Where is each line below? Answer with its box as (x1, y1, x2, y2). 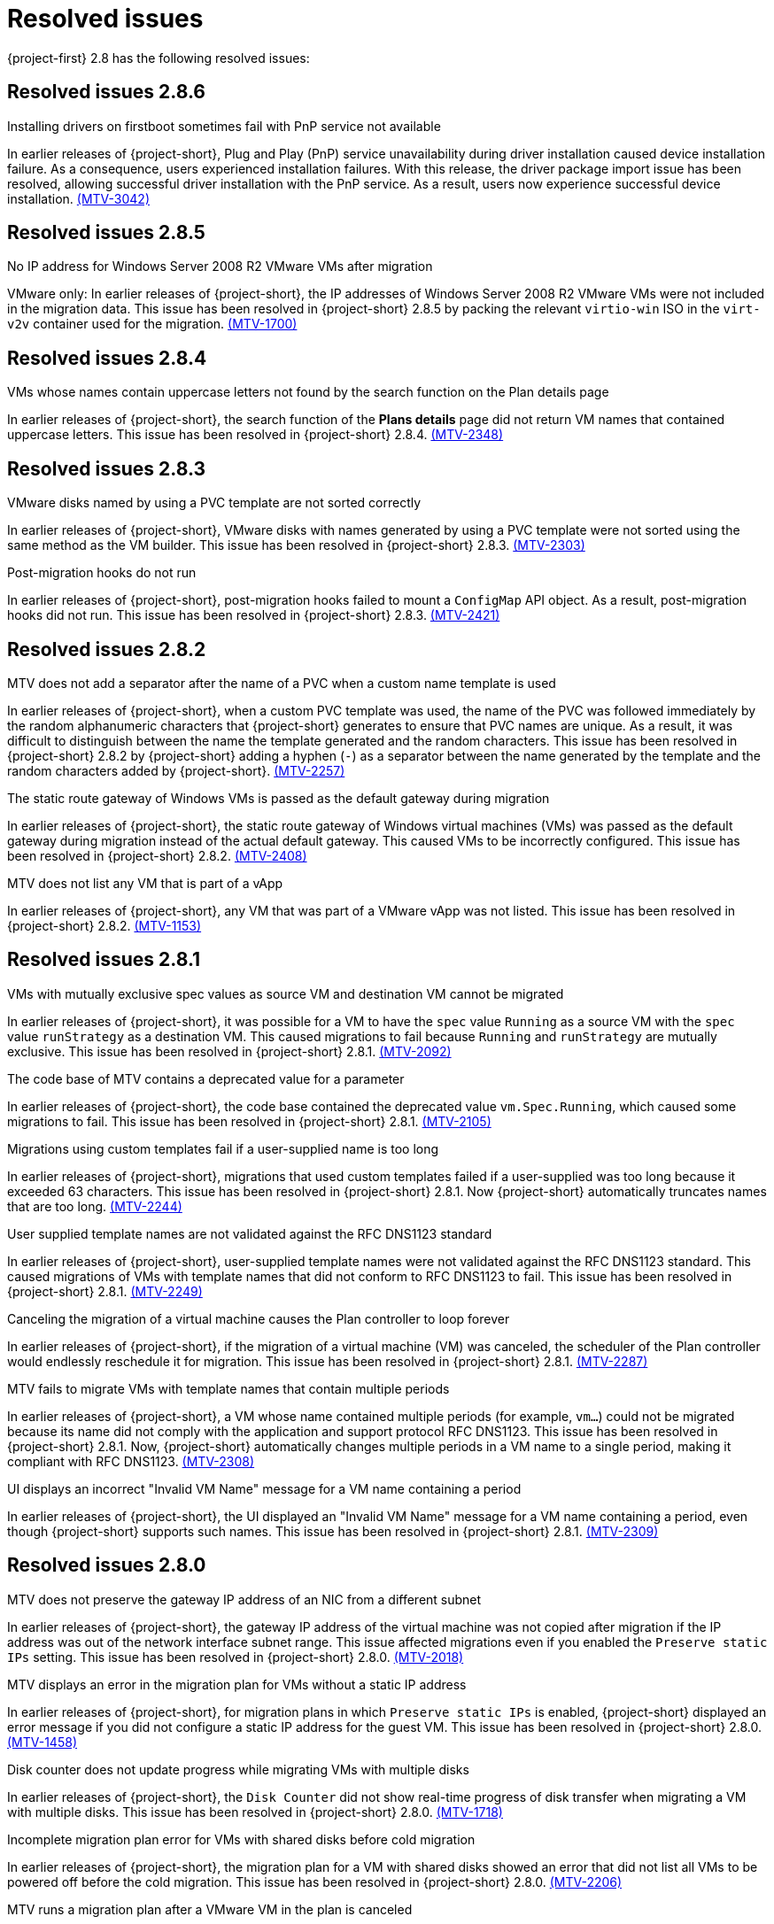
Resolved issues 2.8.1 (7, 948, 201, 971)
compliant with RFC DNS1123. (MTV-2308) (7, 1453, 255, 1469)
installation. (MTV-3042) (7, 190, 151, 206)
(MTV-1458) (7, 1734, 77, 1750)
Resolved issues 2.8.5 (7, 221, 205, 244)
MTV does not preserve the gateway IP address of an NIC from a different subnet (7, 1591, 482, 1607)
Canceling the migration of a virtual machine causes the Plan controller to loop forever (7, 1310, 510, 1326)
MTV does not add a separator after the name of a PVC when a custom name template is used (7, 675, 556, 691)
